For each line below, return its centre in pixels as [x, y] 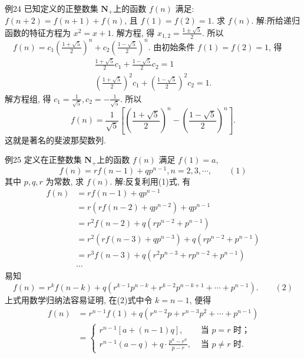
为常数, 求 [65, 181]
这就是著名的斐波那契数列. [55, 139]
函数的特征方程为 [38, 32]
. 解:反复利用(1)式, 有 [150, 181]
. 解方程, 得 [133, 32]
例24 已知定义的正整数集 [52, 8]
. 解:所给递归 [275, 20]
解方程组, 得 [28, 98]
